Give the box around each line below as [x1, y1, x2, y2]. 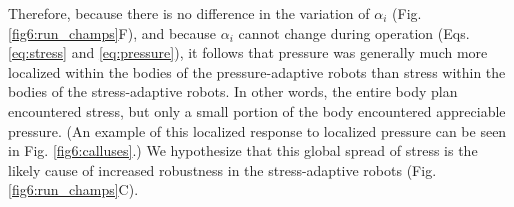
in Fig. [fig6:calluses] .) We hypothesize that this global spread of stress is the [8, 140, 478, 161]
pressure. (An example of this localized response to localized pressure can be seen [8, 120, 507, 141]
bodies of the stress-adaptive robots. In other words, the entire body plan [8, 81, 458, 102]
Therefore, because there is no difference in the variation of [8, 3, 370, 23]
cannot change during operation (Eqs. [238, 22, 470, 43]
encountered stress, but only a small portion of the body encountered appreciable [8, 100, 506, 121]
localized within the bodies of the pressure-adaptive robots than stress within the [8, 61, 506, 82]
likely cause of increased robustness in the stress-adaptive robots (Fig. [8, 159, 437, 180]
